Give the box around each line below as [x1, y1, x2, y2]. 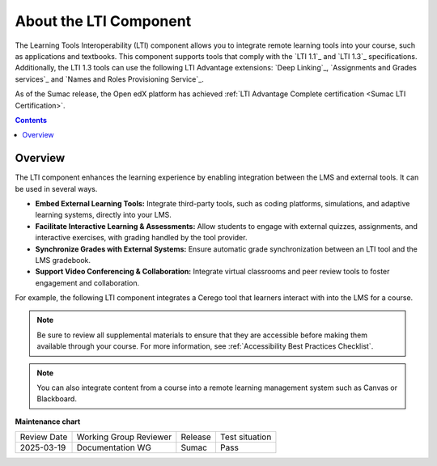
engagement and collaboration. [35, 277, 140, 287]
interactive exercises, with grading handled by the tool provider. [35, 233, 248, 243]
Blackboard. [36, 394, 77, 404]
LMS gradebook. [35, 255, 91, 265]
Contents [15, 115, 48, 125]
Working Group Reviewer [76, 431, 172, 443]
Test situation [219, 431, 272, 443]
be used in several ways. [15, 184, 98, 193]
